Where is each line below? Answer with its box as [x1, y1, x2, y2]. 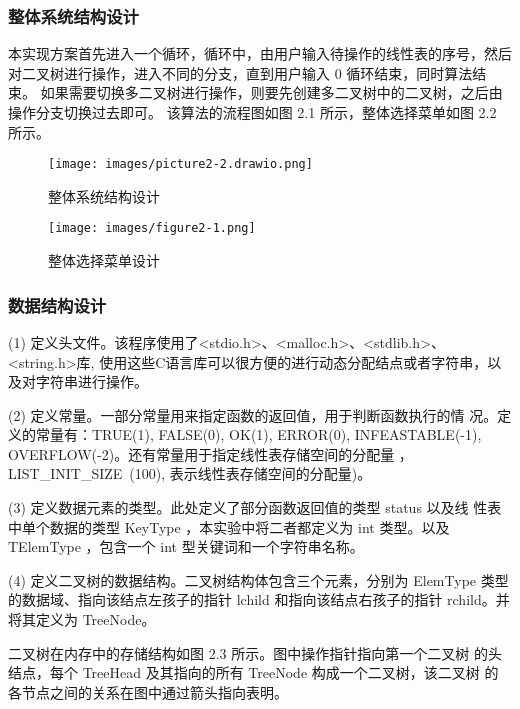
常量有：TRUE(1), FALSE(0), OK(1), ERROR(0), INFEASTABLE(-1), [35, 424, 482, 445]
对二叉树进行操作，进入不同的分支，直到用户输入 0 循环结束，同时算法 [8, 62, 473, 83]
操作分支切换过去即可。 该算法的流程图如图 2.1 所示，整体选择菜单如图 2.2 [8, 102, 497, 122]
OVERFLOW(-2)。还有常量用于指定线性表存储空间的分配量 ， [8, 443, 413, 464]
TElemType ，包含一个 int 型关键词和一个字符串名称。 [8, 536, 364, 557]
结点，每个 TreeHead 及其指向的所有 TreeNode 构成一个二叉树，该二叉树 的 [8, 662, 499, 683]
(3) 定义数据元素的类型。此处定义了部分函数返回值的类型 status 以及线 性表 [8, 497, 502, 518]
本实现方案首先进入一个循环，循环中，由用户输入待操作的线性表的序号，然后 [8, 43, 512, 64]
